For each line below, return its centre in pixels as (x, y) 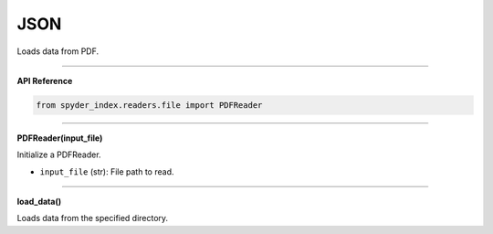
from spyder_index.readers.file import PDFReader (149, 105)
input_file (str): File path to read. (107, 171)
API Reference (45, 80)
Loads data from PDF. (58, 51)
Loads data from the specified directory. (93, 218)
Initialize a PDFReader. (59, 154)
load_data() (39, 202)
